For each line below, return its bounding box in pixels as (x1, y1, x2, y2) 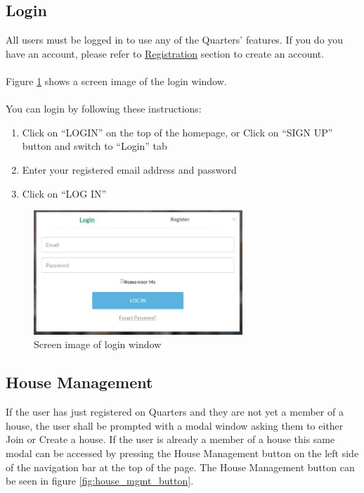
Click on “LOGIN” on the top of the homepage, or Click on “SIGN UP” (22, 124, 333, 139)
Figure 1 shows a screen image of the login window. (6, 73, 227, 88)
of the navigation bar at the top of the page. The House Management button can (6, 459, 355, 474)
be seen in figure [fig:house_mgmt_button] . (6, 473, 194, 488)
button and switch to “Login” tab (22, 139, 167, 153)
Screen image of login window (34, 337, 162, 352)
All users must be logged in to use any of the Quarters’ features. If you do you (6, 32, 344, 47)
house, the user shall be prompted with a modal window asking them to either (6, 418, 344, 433)
